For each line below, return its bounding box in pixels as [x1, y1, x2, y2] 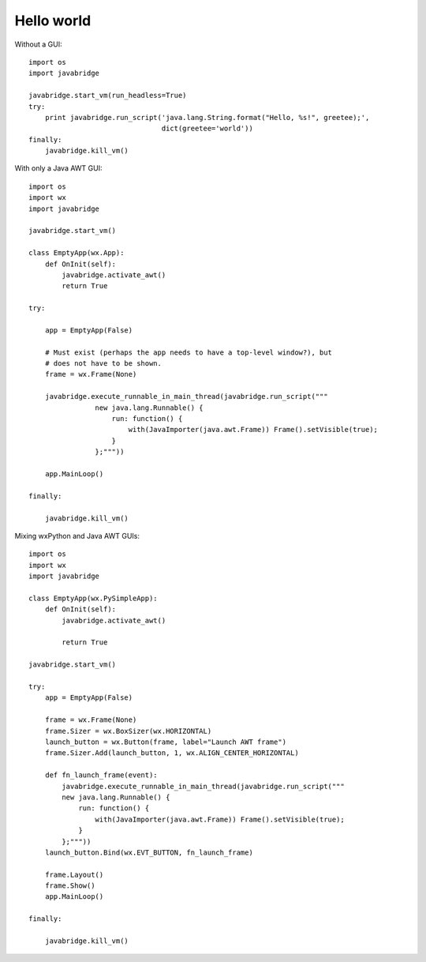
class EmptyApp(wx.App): [28, 249, 125, 257]
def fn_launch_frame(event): [44, 771, 158, 780]
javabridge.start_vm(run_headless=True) [28, 91, 187, 100]
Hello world [14, 12, 92, 29]
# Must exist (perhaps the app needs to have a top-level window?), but [44, 348, 333, 357]
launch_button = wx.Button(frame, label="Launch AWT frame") [44, 737, 287, 746]
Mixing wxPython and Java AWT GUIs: [14, 531, 140, 540]
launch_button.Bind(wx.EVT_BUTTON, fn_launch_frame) [44, 847, 254, 857]
